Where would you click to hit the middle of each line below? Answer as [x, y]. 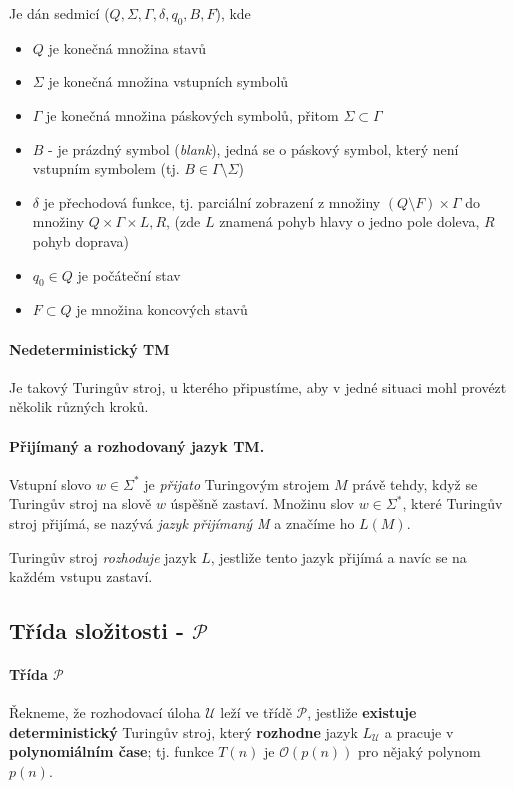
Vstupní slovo [50, 483]
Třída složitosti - [97, 630]
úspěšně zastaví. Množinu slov [262, 503]
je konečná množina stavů [127, 47]
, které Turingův [452, 503]
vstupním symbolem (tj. [106, 168]
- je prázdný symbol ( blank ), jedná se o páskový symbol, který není [253, 148]
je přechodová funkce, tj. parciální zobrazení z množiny [212, 201]
